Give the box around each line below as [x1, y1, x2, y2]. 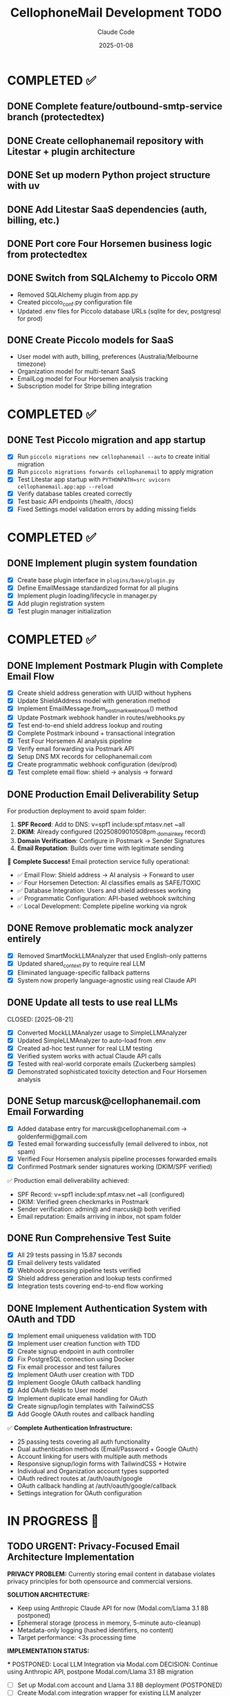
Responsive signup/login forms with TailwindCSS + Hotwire [17, 1459, 186, 1468]
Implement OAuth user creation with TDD [17, 1371, 135, 1379]
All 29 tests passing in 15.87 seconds [17, 1251, 123, 1259]
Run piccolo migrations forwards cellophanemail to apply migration [17, 468, 213, 476]
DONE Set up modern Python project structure [7, 169, 211, 181]
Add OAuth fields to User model [17, 1386, 108, 1394]
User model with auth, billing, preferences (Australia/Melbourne [17, 353, 199, 361]
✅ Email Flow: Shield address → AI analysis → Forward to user [17, 871, 195, 879]
